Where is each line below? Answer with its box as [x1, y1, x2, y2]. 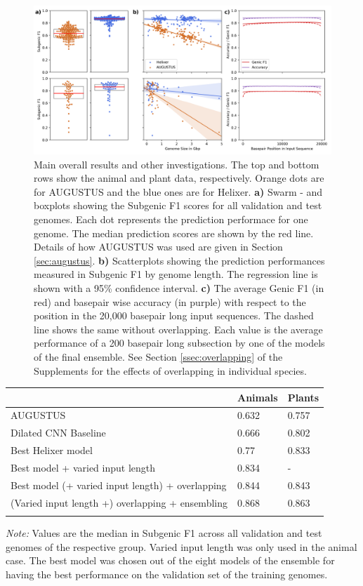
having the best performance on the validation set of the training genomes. [6, 566, 328, 581]
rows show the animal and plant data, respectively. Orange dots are [34, 171, 324, 185]
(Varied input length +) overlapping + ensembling [11, 495, 227, 510]
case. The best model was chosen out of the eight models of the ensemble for [6, 553, 335, 568]
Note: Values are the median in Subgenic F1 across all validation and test [6, 526, 322, 540]
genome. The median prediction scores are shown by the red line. [34, 225, 314, 240]
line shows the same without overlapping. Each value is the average [34, 321, 323, 336]
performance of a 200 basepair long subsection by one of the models [34, 335, 325, 350]
